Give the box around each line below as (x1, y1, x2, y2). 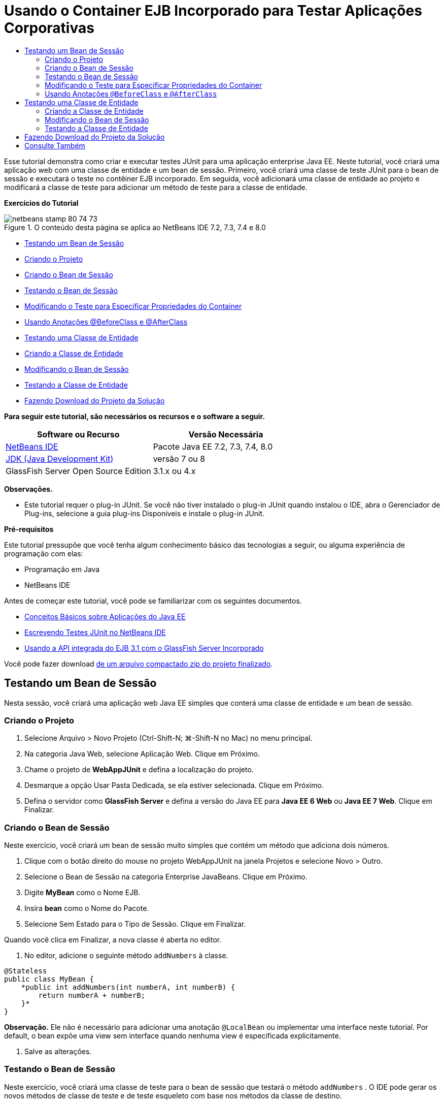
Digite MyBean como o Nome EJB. (24, 888, 141, 897)
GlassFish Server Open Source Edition (6, 465, 151, 476)
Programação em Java (24, 564, 100, 574)
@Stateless (4, 967, 47, 975)
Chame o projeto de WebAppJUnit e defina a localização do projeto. (24, 765, 254, 774)
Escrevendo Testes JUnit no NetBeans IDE (24, 627, 166, 637)
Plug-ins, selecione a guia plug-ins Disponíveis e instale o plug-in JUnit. (24, 509, 265, 518)
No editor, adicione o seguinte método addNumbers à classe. (24, 951, 228, 960)
